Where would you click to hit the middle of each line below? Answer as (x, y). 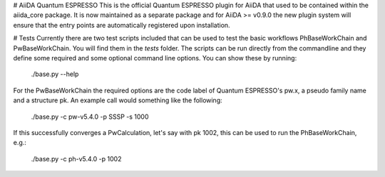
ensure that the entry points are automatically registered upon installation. (122, 25)
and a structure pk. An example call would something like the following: (118, 100)
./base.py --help (55, 74)
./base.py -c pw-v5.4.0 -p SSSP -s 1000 (90, 117)
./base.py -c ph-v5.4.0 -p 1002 (76, 159)
